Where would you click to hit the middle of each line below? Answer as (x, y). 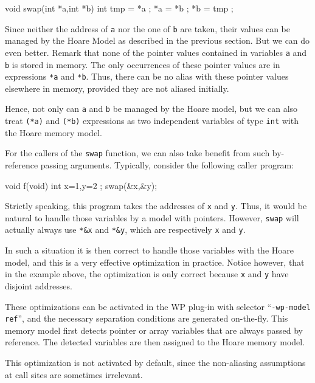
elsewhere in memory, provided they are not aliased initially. (117, 88)
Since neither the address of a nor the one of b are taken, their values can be (147, 28)
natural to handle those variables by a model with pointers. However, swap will (152, 217)
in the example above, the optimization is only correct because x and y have (147, 274)
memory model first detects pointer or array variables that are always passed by (154, 330)
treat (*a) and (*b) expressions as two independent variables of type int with (152, 121)
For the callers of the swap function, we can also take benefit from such (137, 153)
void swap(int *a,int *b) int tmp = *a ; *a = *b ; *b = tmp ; (119, 8)
